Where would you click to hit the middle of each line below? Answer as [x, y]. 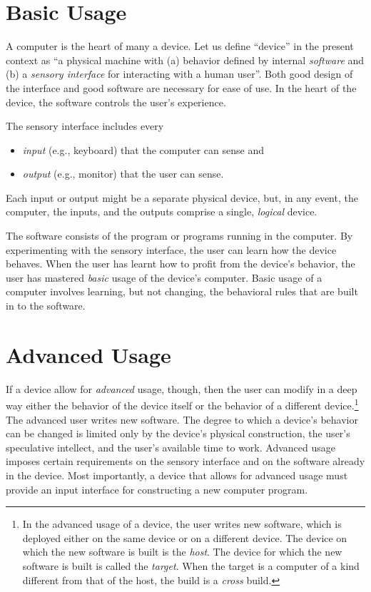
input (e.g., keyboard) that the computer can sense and [143, 149]
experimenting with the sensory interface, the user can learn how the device [171, 249]
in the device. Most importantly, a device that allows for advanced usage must [177, 475]
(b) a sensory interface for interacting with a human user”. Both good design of [179, 74]
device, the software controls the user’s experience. [116, 102]
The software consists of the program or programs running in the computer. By [179, 236]
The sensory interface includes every [85, 126]
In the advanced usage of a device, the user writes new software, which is [182, 524]
